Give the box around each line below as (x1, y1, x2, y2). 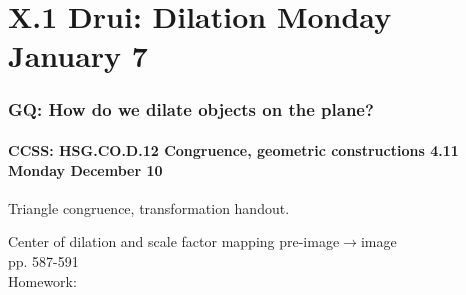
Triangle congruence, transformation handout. (8, 197, 290, 218)
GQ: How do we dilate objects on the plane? (8, 97, 374, 122)
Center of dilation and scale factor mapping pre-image (8, 231, 340, 252)
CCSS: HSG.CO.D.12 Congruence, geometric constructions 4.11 (8, 140, 459, 160)
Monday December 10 (8, 159, 163, 180)
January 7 (8, 35, 148, 76)
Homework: (8, 270, 77, 291)
